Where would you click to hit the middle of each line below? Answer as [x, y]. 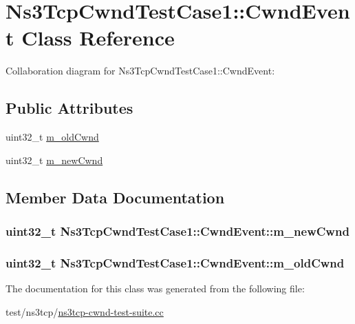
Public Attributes [69, 108]
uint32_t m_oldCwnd [52, 137]
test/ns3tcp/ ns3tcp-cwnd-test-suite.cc [85, 311]
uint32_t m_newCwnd [54, 160]
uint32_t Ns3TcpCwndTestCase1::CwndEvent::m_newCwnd [177, 231]
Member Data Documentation [115, 197]
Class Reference [98, 38]
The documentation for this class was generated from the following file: [155, 288]
